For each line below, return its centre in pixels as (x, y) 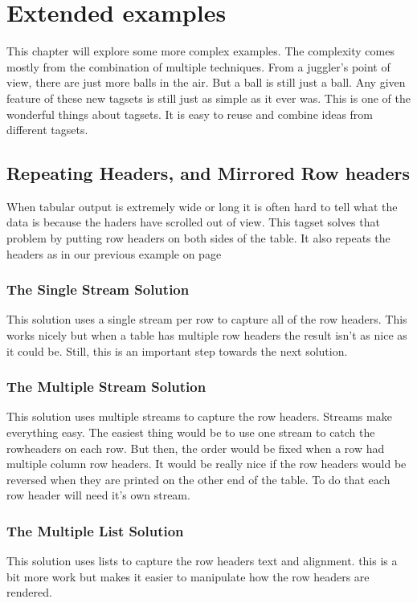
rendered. (29, 592)
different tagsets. (47, 130)
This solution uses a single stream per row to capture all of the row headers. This (207, 319)
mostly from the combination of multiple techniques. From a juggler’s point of (198, 66)
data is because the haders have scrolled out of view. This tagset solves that (193, 222)
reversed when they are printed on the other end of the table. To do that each (198, 479)
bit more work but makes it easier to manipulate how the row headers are (188, 576)
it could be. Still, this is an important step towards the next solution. (177, 350)
